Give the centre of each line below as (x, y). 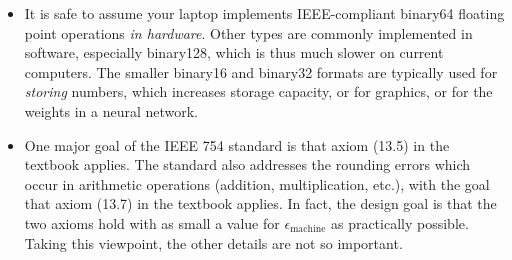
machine (308, 229)
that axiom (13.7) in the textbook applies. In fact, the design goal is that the (260, 203)
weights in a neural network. (111, 110)
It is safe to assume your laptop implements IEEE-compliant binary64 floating (264, 13)
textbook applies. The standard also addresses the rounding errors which (247, 164)
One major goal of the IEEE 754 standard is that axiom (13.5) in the (237, 144)
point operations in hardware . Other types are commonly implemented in (248, 32)
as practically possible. (399, 222)
